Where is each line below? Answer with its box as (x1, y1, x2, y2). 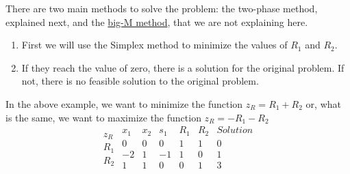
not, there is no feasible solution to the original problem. (21, 74, 259, 88)
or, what (305, 96, 341, 111)
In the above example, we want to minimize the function (5, 96, 243, 111)
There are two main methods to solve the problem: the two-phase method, (5, 1, 318, 15)
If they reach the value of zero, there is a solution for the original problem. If (21, 60, 345, 74)
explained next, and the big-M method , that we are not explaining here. (5, 14, 308, 29)
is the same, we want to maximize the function (5, 110, 201, 124)
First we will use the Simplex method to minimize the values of (21, 38, 288, 52)
